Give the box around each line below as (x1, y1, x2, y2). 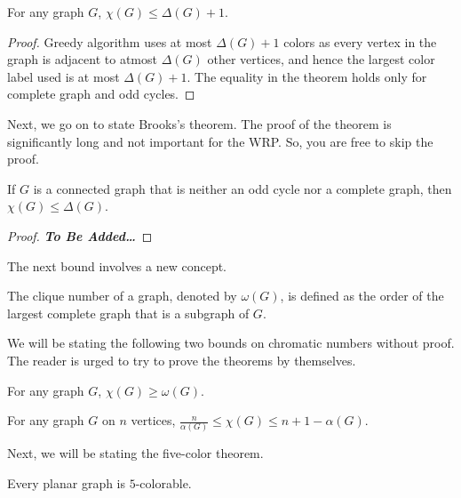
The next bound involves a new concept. (7, 256, 227, 275)
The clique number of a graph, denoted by (7, 286, 237, 305)
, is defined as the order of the (280, 286, 444, 305)
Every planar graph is (7, 474, 126, 492)
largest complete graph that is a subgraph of (7, 303, 250, 322)
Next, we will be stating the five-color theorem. (7, 444, 264, 462)
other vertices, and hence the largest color (207, 50, 435, 68)
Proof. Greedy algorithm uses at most (7, 32, 212, 51)
